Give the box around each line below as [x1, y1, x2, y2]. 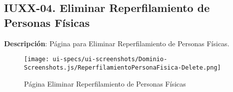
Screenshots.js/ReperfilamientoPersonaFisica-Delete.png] [24, 64, 221, 71]
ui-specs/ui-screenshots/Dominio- [52, 56, 167, 63]
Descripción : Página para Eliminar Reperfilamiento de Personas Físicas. [4, 38, 229, 48]
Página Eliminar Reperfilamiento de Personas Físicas [24, 78, 186, 89]
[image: [24, 56, 49, 63]
